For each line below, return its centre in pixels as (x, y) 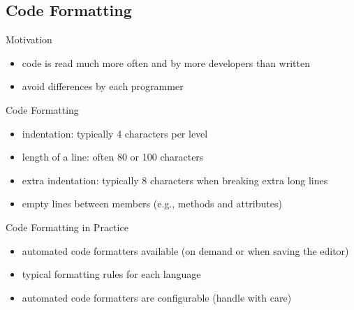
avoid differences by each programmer (103, 86)
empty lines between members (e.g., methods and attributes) (152, 204)
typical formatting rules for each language (111, 274)
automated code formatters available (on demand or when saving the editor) (185, 250)
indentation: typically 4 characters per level (115, 133)
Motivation (29, 39)
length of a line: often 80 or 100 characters (113, 157)
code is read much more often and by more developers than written (166, 62)
